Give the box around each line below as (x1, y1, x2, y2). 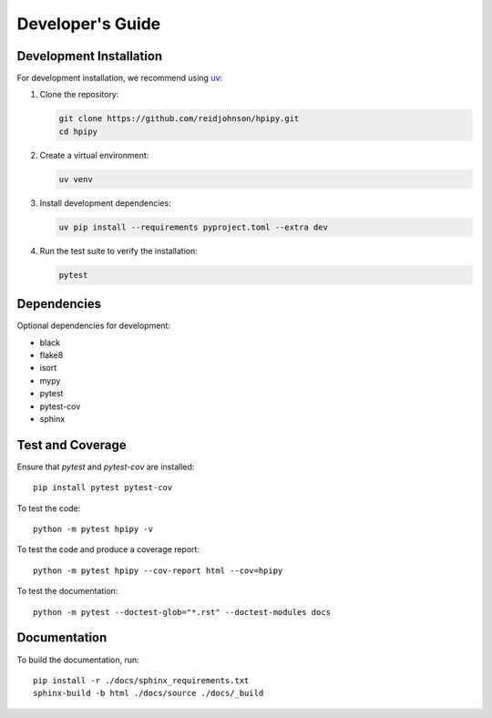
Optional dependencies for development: (16, 320, 170, 332)
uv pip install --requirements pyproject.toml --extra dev (58, 221, 328, 232)
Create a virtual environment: (39, 149, 149, 160)
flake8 (39, 350, 64, 361)
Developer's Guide (16, 14, 161, 34)
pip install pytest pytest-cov (33, 483, 173, 493)
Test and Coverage (16, 437, 127, 453)
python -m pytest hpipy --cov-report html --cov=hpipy (33, 565, 283, 576)
